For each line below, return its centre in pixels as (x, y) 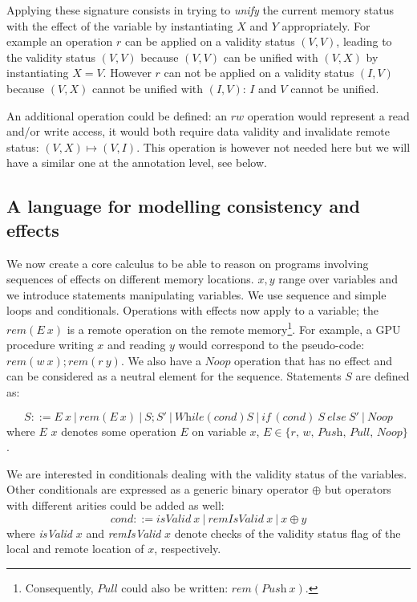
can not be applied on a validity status (259, 73)
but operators (358, 489)
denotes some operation (119, 431)
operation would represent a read (328, 115)
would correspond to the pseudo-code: (271, 345)
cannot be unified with (148, 88)
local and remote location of (75, 549)
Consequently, (59, 587)
